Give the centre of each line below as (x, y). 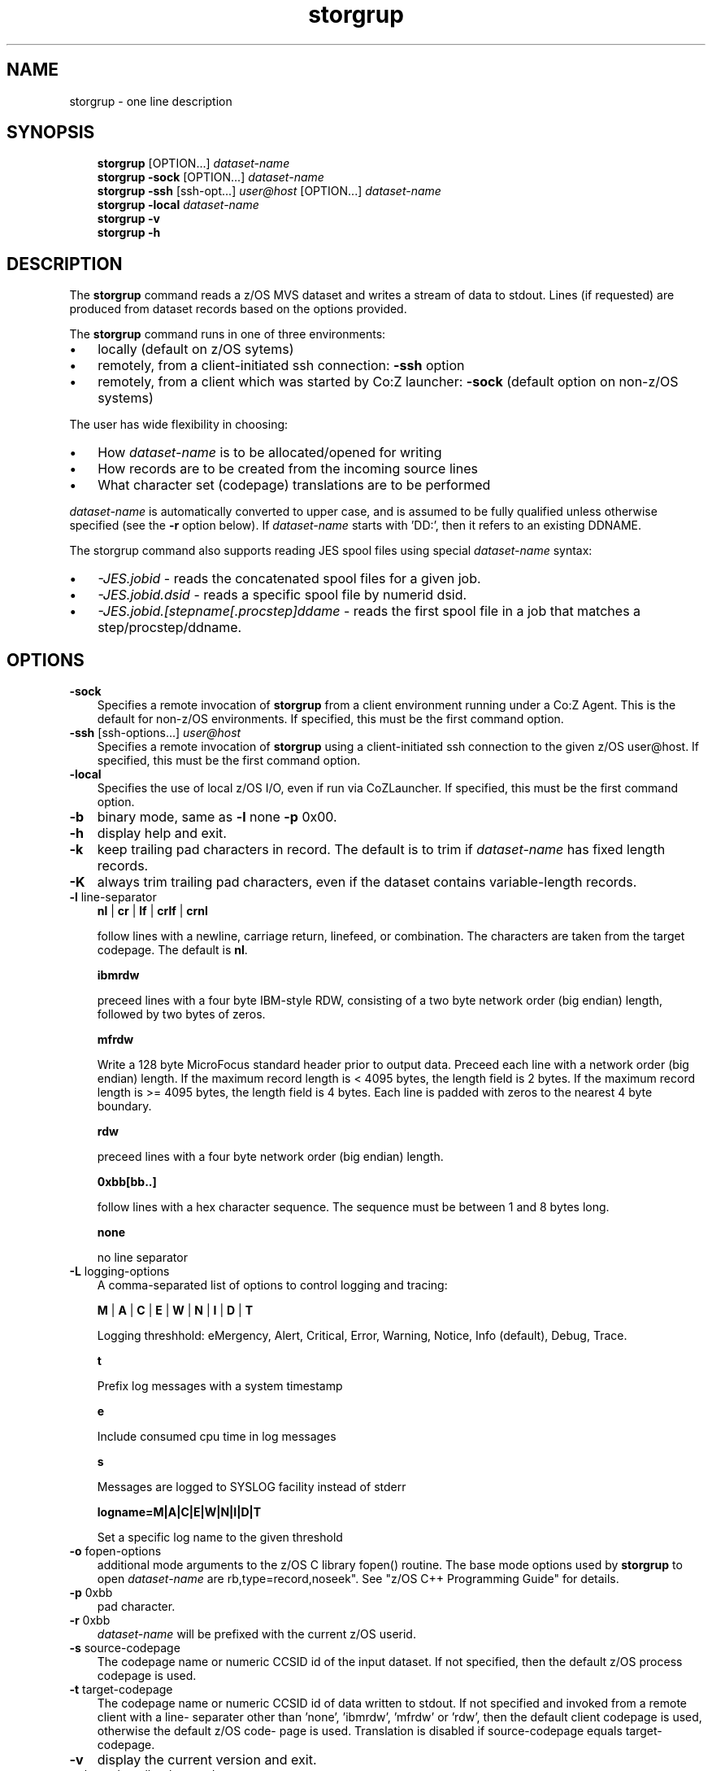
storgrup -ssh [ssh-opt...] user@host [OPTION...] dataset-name (269, 191)
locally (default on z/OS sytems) (196, 349)
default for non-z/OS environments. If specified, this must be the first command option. (330, 719)
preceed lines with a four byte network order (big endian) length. (270, 1157)
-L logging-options (119, 1272)
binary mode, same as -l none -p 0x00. (217, 817)
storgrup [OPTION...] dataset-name (193, 164)
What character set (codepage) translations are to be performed (294, 485)
